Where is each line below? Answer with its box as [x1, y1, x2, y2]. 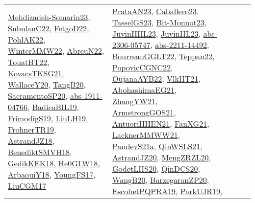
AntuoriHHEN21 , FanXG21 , [112, 118, 209, 129]
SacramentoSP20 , [8, 90, 68, 101]
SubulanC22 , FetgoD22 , [8, 22, 89, 34]
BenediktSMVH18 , [8, 146, 72, 158]
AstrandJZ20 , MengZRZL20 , [112, 152, 211, 163]
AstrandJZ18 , [8, 135, 55, 146]
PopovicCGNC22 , [112, 62, 173, 73]
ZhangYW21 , [112, 95, 158, 107]
